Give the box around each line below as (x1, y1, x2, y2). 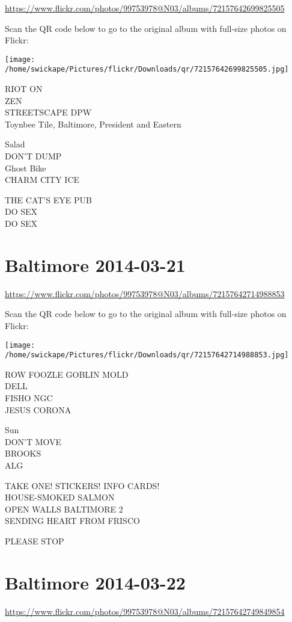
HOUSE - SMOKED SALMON (5, 491, 115, 503)
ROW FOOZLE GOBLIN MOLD (5, 368, 129, 380)
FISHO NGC (5, 392, 53, 404)
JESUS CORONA (5, 403, 71, 416)
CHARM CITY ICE (5, 173, 80, 186)
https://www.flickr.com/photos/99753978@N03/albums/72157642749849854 (5, 605, 285, 617)
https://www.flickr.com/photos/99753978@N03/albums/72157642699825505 (5, 2, 285, 14)
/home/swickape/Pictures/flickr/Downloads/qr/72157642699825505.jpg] (5, 65, 289, 74)
